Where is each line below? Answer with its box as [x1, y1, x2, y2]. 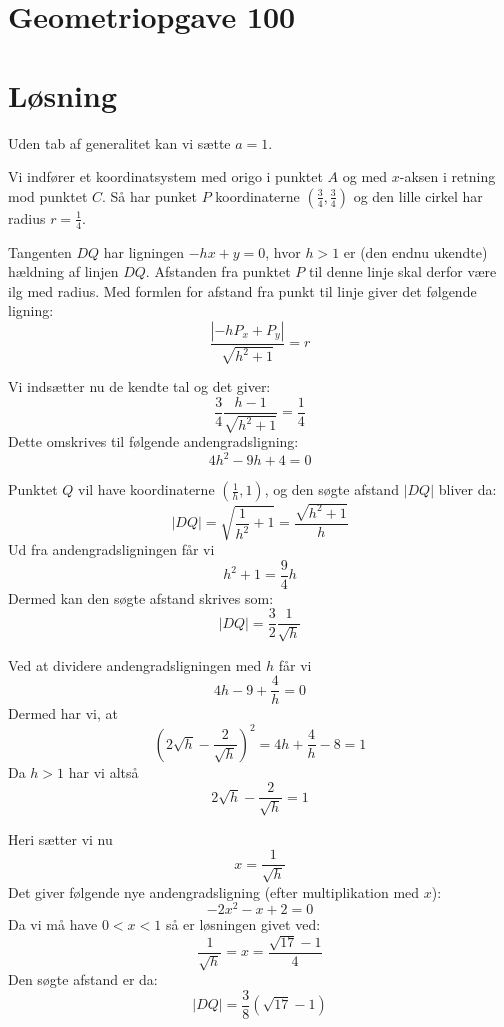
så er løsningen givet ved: [165, 914, 321, 935]
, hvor [265, 241, 301, 262]
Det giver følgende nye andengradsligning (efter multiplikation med [8, 881, 420, 902]
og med [342, 166, 388, 187]
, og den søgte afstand [264, 479, 399, 500]
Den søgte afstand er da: [8, 969, 158, 990]
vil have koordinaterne [78, 479, 215, 500]
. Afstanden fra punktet [145, 261, 291, 282]
